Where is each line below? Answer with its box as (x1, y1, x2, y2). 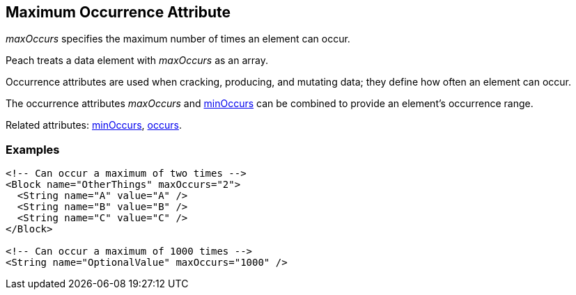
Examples (6, 142, 60, 157)
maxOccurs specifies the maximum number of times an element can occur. (6, 33, 350, 45)
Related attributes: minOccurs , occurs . (6, 119, 182, 131)
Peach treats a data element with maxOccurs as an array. (6, 54, 268, 67)
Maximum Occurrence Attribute (6, 3, 231, 21)
